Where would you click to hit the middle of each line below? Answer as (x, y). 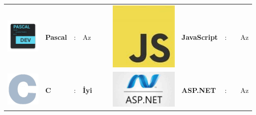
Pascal (56, 37)
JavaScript (200, 37)
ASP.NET (199, 90)
